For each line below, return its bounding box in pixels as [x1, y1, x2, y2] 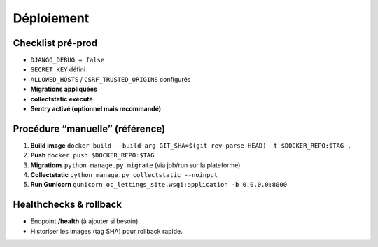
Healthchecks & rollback [13, 199, 122, 211]
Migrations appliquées [30, 85, 98, 94]
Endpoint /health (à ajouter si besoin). [30, 217, 140, 225]
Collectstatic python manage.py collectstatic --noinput [30, 171, 218, 179]
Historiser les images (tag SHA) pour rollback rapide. [30, 227, 183, 235]
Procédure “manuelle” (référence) [13, 122, 166, 134]
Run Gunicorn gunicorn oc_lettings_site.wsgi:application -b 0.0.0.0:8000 [30, 181, 287, 189]
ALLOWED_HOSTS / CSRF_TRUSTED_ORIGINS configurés [30, 75, 191, 83]
